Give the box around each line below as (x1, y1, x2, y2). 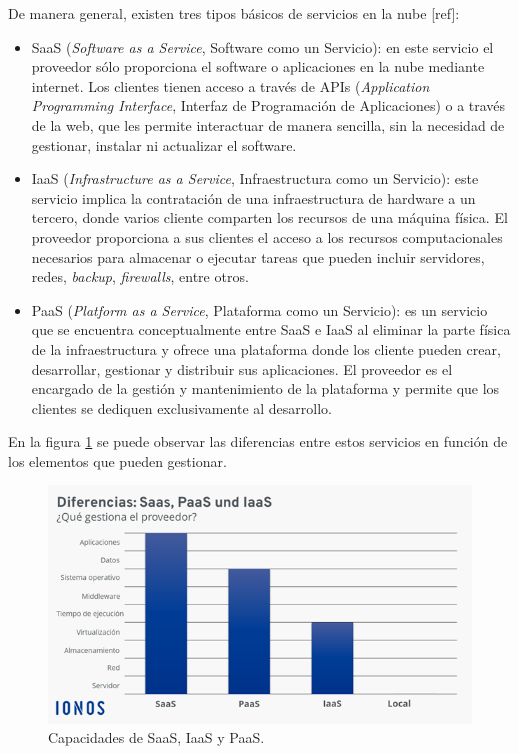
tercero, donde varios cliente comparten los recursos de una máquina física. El (31, 207, 508, 228)
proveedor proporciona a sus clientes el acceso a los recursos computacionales (31, 226, 503, 247)
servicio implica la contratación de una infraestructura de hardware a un (31, 187, 476, 208)
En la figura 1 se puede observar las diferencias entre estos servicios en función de (8, 431, 508, 452)
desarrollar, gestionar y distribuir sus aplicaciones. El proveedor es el (31, 358, 453, 379)
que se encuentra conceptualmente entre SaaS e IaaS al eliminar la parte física (31, 319, 511, 340)
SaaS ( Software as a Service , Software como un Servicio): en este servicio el (31, 36, 494, 57)
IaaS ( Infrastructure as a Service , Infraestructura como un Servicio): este (31, 168, 479, 189)
